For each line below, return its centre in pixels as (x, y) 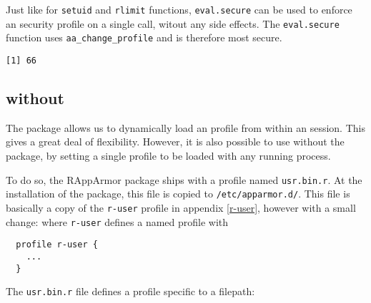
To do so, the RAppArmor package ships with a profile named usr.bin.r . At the (184, 179)
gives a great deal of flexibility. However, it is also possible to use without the (175, 142)
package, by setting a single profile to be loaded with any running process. (168, 156)
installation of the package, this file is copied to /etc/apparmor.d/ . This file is (178, 194)
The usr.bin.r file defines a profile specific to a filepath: (130, 291)
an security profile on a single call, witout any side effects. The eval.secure (173, 23)
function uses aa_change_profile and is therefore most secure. (144, 37)
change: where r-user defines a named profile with (117, 221)
